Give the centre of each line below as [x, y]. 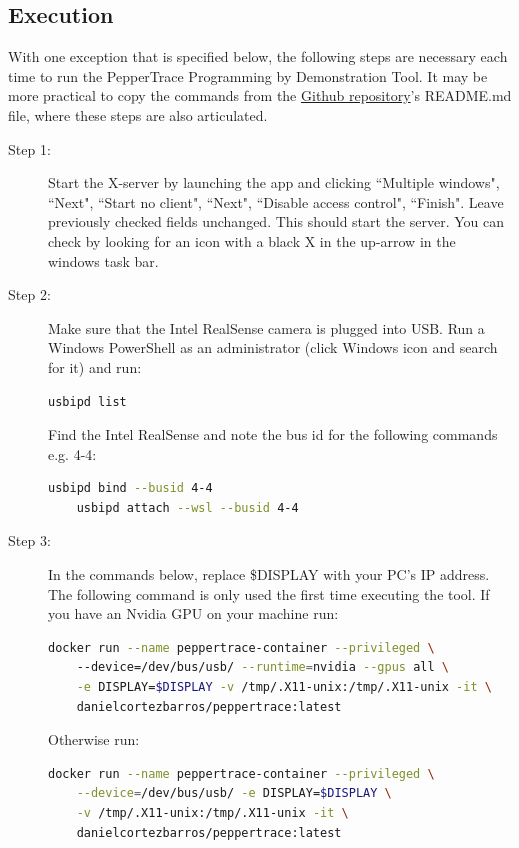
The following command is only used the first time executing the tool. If [269, 593]
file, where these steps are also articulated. [138, 114]
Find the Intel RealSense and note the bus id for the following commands [273, 434]
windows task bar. [103, 260]
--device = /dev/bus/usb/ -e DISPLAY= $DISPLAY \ [234, 793]
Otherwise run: [94, 739]
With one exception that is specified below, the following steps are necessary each [258, 56]
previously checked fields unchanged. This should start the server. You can [276, 221]
